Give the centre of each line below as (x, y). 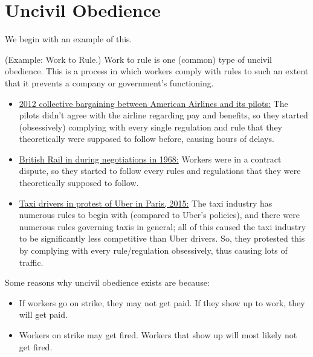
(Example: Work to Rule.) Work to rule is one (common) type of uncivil (138, 59)
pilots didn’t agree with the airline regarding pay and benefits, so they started (163, 115)
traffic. (31, 262)
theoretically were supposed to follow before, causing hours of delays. (147, 139)
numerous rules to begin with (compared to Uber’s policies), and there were (159, 215)
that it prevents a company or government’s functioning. (109, 82)
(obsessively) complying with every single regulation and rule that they (151, 127)
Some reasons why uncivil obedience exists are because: (107, 282)
